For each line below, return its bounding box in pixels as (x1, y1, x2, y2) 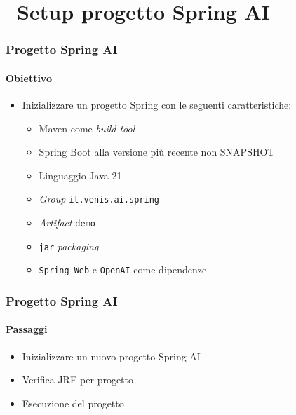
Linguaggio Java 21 (39, 168, 122, 182)
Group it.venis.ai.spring (39, 191, 159, 206)
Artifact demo (39, 215, 95, 230)
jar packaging (39, 238, 99, 253)
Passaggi (6, 322, 48, 336)
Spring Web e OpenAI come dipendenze (39, 262, 207, 277)
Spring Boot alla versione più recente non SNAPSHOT (39, 144, 275, 159)
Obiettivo (6, 70, 52, 85)
